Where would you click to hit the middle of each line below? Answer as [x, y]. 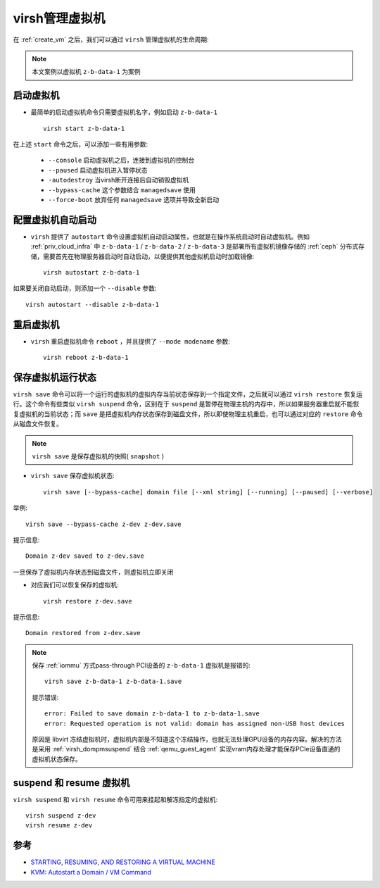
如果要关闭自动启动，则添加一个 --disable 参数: [85, 288]
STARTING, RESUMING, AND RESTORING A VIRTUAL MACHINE [123, 862]
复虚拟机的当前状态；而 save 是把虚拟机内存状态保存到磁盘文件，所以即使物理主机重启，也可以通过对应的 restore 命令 [188, 414]
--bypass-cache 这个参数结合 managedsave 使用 [122, 189]
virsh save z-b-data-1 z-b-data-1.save [113, 682]
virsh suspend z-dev [61, 816]
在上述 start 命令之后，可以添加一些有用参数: [81, 144]
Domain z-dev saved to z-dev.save [85, 556]
